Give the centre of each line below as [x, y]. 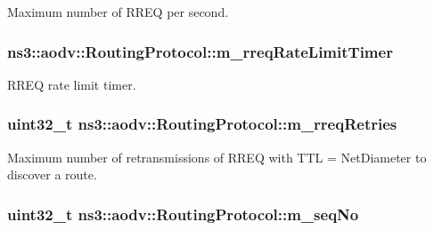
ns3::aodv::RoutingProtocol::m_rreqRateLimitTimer [200, 51]
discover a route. [52, 174]
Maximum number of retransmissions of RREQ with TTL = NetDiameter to [217, 157]
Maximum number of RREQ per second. [118, 12]
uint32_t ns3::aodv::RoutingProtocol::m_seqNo [183, 214]
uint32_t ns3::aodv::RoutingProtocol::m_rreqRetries [202, 124]
